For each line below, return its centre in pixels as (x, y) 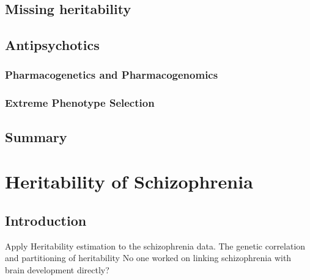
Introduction (46, 220)
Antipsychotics (52, 45)
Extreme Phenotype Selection (80, 103)
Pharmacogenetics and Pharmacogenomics (112, 75)
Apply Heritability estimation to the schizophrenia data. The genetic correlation (155, 246)
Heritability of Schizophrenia (129, 181)
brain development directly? (57, 269)
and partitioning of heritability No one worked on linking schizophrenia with (148, 258)
